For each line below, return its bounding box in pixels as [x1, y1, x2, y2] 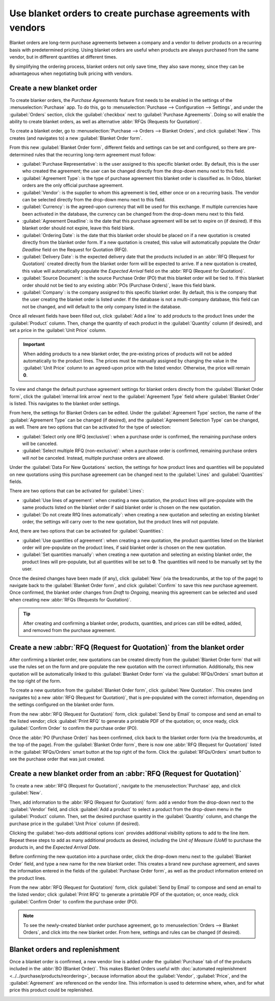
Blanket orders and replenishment [9, 945, 120, 954]
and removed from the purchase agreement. [23, 627, 116, 633]
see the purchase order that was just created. [9, 756, 105, 762]
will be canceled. [22, 441, 58, 446]
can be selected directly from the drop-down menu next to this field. [22, 196, 166, 202]
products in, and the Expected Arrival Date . [9, 844, 100, 850]
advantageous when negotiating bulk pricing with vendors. [9, 70, 133, 76]
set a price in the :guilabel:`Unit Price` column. [9, 327, 106, 333]
